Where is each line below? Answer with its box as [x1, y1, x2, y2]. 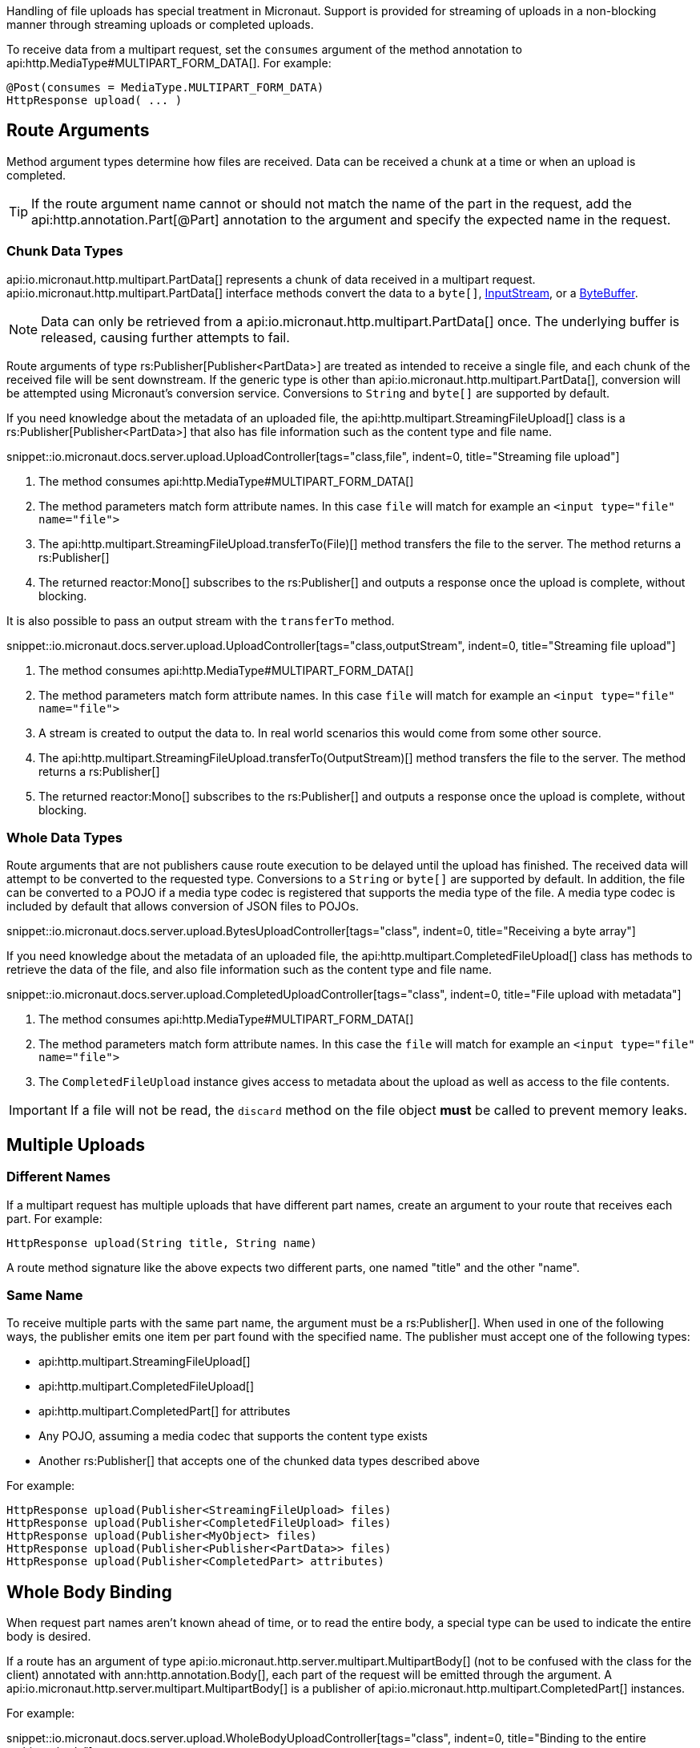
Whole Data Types [6, 829, 123, 846]
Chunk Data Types [6, 243, 123, 260]
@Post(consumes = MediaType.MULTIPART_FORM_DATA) [6, 81, 324, 94]
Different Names [6, 1169, 111, 1185]
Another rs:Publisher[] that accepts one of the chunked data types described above [38, 1454, 480, 1468]
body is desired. [6, 1629, 91, 1644]
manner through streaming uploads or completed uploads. [6, 18, 314, 31]
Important [9, 1102, 67, 1119]
